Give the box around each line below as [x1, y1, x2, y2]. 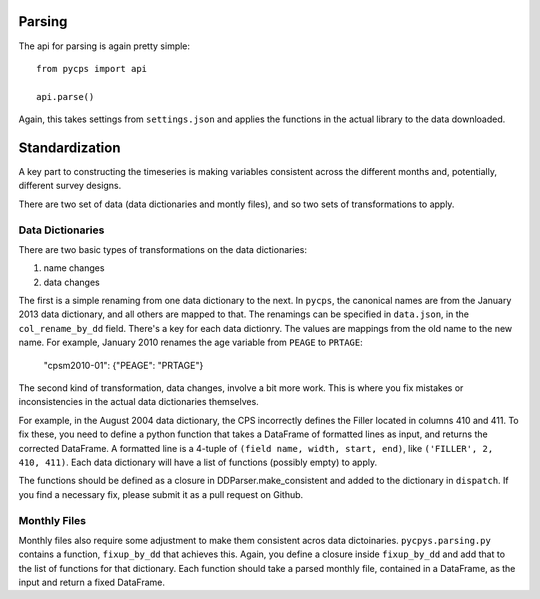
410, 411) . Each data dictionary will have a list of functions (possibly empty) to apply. [18, 456, 378, 468]
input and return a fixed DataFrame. [18, 576, 165, 589]
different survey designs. [18, 180, 122, 192]
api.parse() [36, 91, 95, 102]
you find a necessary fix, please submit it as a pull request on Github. [18, 488, 304, 500]
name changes [43, 262, 105, 274]
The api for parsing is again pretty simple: [18, 40, 190, 52]
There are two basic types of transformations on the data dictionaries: [18, 243, 307, 255]
